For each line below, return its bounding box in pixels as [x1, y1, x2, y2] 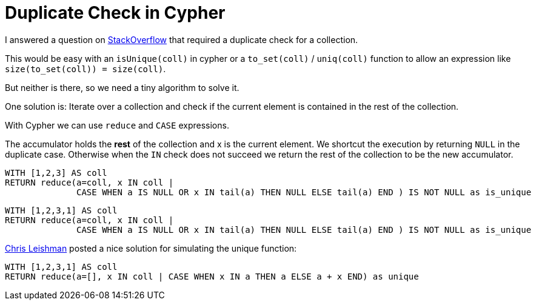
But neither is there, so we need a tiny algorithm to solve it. [5, 82, 240, 93]
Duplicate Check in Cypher [5, 2, 226, 23]
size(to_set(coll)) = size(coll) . [5, 63, 166, 74]
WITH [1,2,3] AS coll [5, 167, 107, 178]
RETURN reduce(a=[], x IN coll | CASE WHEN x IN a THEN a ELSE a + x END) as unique [5, 271, 419, 281]
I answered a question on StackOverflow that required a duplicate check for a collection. [5, 34, 358, 45]
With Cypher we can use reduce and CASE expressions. [5, 119, 229, 130]
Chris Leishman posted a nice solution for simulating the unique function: [5, 243, 297, 253]
